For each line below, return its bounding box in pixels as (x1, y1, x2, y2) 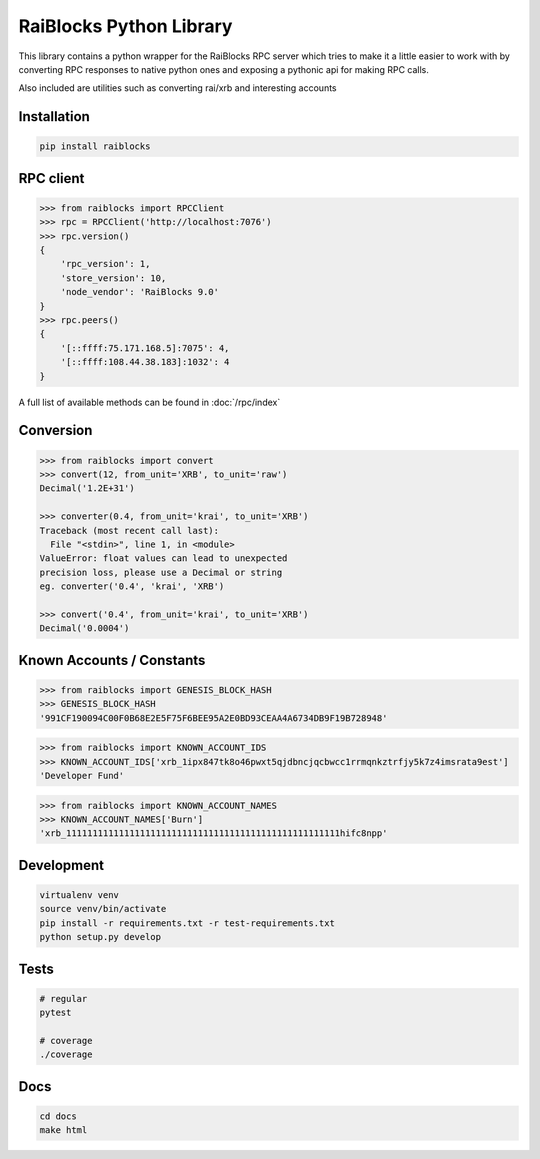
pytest (39, 1007, 72, 1019)
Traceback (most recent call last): (39, 525, 220, 536)
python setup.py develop (39, 931, 162, 943)
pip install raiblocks (39, 141, 151, 152)
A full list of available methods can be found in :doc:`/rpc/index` (18, 396, 281, 408)
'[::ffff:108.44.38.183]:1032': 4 (60, 356, 230, 368)
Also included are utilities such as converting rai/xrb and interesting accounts (18, 82, 337, 94)
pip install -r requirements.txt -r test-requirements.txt (39, 917, 335, 929)
